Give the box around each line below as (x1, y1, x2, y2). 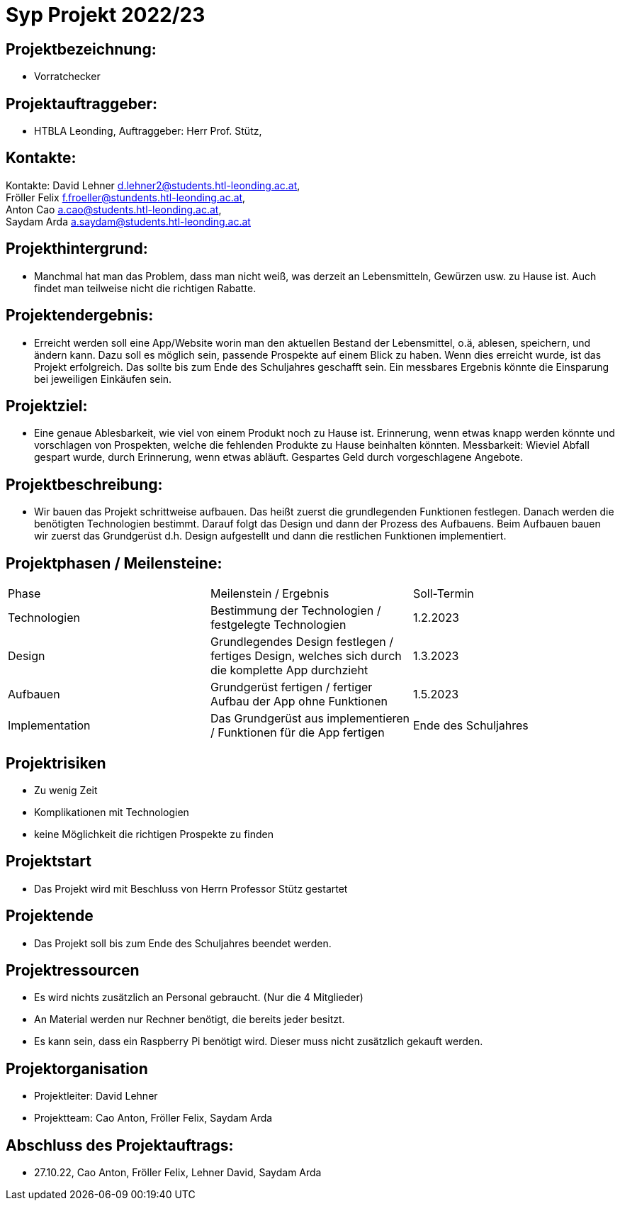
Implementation (8, 718, 91, 733)
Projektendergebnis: (6, 306, 154, 325)
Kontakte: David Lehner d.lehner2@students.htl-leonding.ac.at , (6, 179, 300, 191)
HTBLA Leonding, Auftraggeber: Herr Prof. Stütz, (34, 125, 262, 138)
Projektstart (6, 852, 91, 871)
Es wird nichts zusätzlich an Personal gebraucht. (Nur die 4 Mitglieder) (34, 991, 363, 1004)
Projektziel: (6, 396, 88, 415)
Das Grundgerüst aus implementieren (210, 711, 410, 726)
